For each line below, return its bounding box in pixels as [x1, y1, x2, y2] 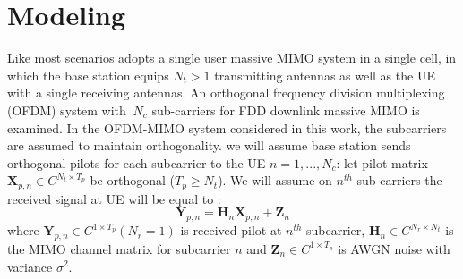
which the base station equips [7, 65, 169, 84]
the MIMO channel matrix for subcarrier [7, 239, 231, 258]
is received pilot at [180, 221, 282, 240]
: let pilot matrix [336, 153, 428, 172]
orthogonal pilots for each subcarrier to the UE [7, 153, 266, 172]
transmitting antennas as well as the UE [214, 65, 435, 84]
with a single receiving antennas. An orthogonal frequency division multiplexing [7, 83, 445, 102]
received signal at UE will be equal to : [7, 189, 221, 207]
